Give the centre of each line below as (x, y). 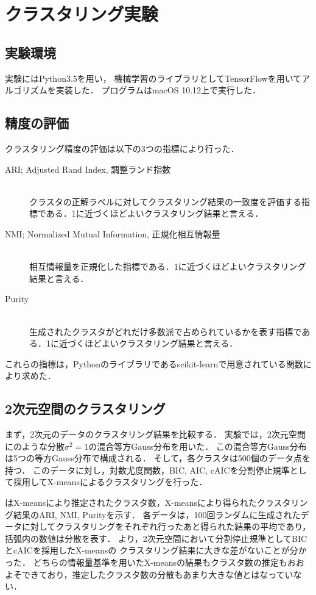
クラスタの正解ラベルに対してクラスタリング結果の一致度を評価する (166, 201)
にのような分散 (35, 446)
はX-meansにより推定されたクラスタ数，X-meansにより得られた (131, 503)
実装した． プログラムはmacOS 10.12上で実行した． (158, 90)
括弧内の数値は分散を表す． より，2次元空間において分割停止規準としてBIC (156, 538)
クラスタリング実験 (82, 14)
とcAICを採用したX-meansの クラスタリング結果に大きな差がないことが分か (156, 550)
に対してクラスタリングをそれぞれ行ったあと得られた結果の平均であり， (166, 526)
